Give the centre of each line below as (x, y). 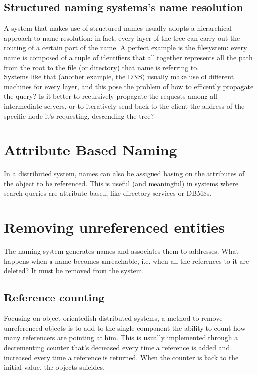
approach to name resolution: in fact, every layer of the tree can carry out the (122, 37)
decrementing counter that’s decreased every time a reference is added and (117, 347)
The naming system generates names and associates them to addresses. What (122, 251)
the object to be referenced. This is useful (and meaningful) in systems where (121, 183)
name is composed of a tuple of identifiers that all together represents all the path (128, 57)
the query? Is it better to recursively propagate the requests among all (111, 96)
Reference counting (54, 297)
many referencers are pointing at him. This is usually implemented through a (121, 337)
